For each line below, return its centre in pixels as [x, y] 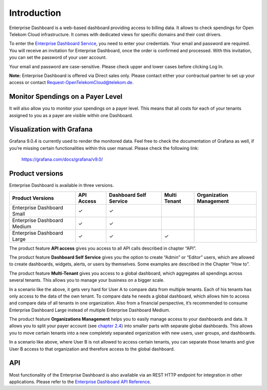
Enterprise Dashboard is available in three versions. [62, 185]
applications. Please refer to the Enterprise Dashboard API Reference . [80, 382]
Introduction [35, 13]
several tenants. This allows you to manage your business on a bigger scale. [87, 280]
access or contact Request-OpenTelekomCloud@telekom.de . [71, 83]
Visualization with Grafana [51, 129]
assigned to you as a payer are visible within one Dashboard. [71, 115]
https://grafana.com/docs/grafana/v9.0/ [62, 159]
